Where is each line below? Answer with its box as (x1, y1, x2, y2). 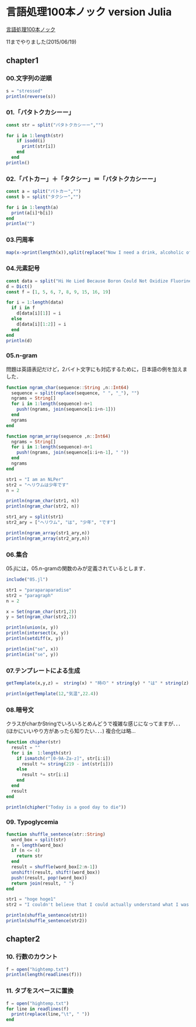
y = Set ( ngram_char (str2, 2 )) (6, 614, 77, 620)
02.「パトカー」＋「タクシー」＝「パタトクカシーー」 (6, 175, 159, 183)
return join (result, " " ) (11, 880, 75, 886)
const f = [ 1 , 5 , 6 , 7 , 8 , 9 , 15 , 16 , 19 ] (6, 289, 111, 295)
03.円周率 (6, 236, 34, 244)
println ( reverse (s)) (6, 93, 57, 100)
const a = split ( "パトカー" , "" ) (6, 189, 82, 195)
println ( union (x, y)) (6, 625, 59, 630)
